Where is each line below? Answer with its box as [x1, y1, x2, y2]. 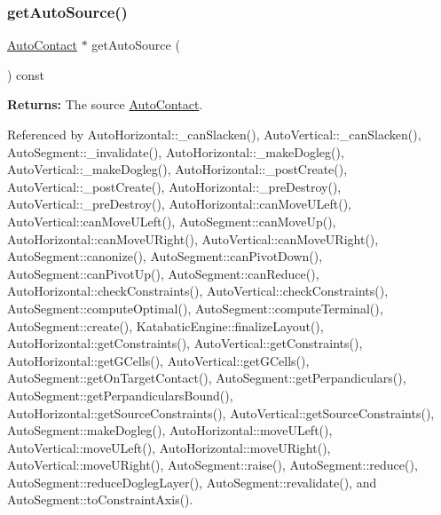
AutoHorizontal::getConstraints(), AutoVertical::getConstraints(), [7, 334, 363, 353]
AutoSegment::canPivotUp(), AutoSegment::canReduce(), [7, 264, 319, 282]
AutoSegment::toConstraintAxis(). [7, 490, 193, 509]
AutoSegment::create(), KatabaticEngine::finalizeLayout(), [7, 316, 324, 335]
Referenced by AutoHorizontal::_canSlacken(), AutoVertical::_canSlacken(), [7, 125, 421, 143]
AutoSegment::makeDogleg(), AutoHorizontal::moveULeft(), [7, 421, 333, 440]
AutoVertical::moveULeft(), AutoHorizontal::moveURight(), [7, 438, 331, 456]
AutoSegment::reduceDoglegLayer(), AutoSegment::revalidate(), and [7, 472, 377, 491]
